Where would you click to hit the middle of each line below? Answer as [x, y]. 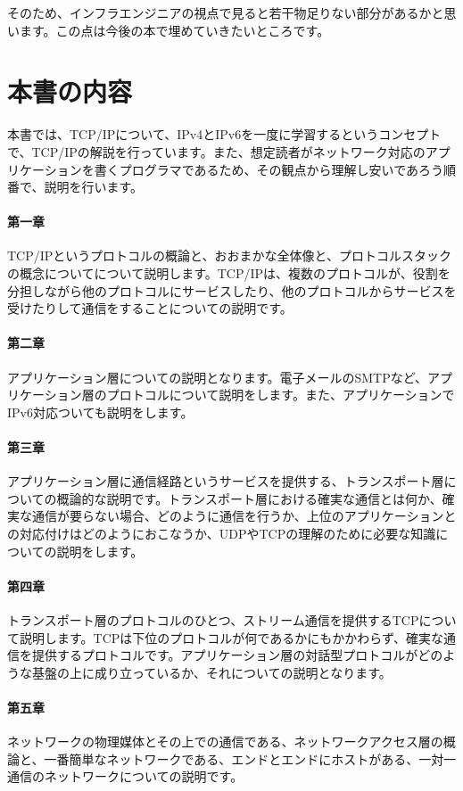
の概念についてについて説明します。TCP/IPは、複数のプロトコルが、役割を [229, 273]
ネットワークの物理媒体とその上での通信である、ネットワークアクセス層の [225, 742]
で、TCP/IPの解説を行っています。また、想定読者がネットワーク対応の [216, 151]
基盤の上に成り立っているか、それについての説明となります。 [211, 672]
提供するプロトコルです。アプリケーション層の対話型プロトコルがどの [237, 655]
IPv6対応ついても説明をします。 [100, 412]
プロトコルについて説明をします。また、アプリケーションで [281, 395]
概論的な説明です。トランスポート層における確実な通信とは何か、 [249, 498]
